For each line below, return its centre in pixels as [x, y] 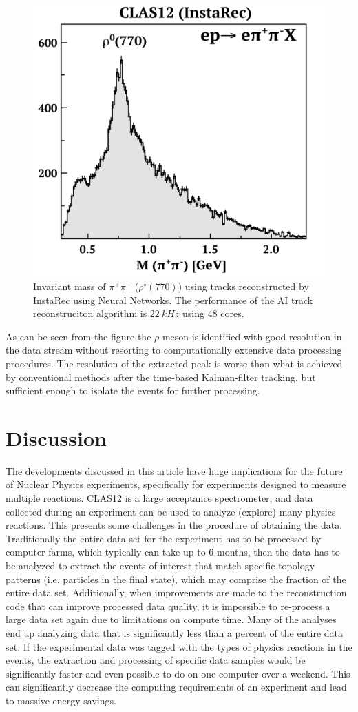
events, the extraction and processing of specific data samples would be [156, 660]
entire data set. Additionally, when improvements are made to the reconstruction [176, 592]
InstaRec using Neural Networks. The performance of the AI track [173, 299]
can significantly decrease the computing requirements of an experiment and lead [176, 687]
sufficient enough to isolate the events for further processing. [133, 390]
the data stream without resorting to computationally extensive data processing [174, 350]
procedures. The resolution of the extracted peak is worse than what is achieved [174, 363]
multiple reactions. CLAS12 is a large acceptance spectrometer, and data [159, 498]
